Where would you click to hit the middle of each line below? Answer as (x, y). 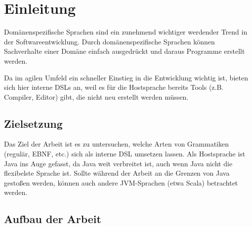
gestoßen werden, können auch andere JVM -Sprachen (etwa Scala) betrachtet (121, 182)
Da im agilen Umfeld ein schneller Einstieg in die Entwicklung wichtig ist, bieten (126, 77)
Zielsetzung (33, 123)
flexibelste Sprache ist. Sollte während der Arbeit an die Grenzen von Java (117, 173)
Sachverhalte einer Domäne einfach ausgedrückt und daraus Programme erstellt (125, 51)
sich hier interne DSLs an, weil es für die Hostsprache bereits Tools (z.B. (114, 87)
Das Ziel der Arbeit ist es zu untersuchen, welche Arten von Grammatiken (116, 144)
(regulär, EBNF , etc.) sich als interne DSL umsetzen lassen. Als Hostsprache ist (125, 154)
